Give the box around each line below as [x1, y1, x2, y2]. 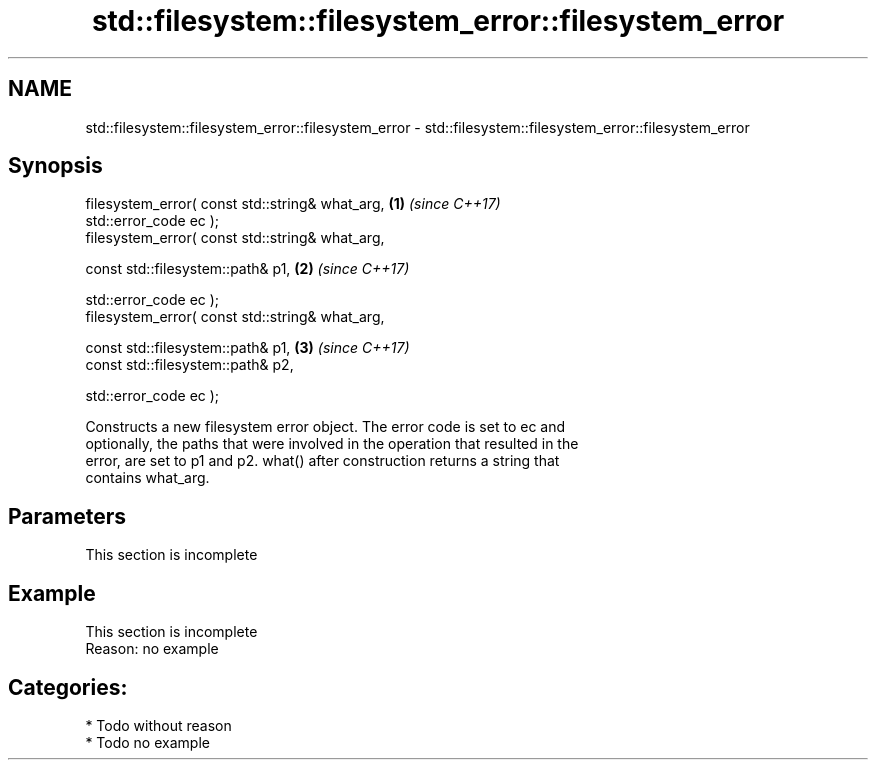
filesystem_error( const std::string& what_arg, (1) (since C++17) [85, 195, 501, 213]
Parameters [8, 503, 126, 529]
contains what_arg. [85, 469, 210, 487]
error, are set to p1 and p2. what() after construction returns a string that [85, 452, 560, 470]
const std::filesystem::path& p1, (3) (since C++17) [85, 339, 410, 357]
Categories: [8, 674, 128, 700]
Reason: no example [85, 640, 219, 658]
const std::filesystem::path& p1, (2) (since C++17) [85, 260, 410, 278]
